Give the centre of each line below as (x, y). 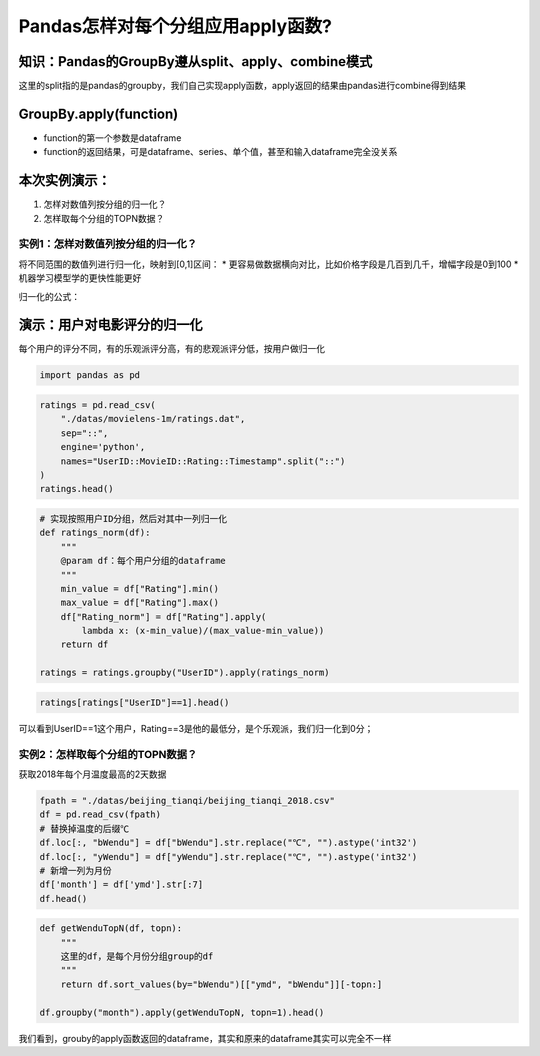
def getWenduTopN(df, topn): (111, 928)
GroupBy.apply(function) (98, 113)
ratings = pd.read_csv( (98, 405)
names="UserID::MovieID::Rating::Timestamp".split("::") (203, 461)
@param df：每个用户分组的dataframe (143, 561)
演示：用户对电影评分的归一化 (110, 325)
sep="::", (84, 433)
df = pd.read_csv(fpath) (100, 814)
